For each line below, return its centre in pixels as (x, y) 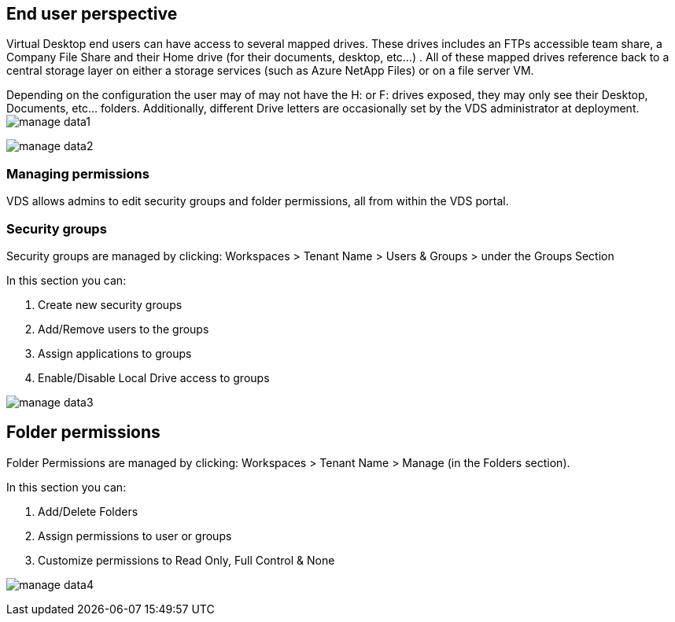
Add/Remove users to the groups (124, 329)
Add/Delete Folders (88, 511)
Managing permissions (78, 173)
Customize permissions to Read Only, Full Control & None (186, 560)
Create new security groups (110, 304)
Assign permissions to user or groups (135, 536)
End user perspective (92, 14)
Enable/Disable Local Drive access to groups (154, 377)
